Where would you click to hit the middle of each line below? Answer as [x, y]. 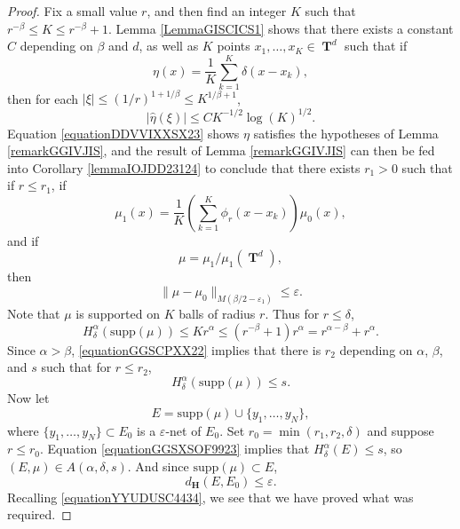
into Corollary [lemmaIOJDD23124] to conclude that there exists [184, 167]
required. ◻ [40, 514]
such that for [76, 367]
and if [23, 240]
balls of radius [217, 313]
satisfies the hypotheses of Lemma [346, 133]
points [234, 46]
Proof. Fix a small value [72, 11]
